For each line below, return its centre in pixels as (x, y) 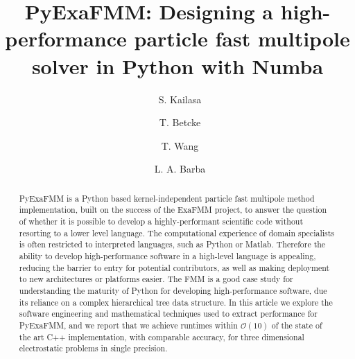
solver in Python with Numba (177, 65)
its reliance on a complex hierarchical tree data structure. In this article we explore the (176, 302)
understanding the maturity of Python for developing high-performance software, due (173, 290)
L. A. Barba (180, 169)
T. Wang (180, 145)
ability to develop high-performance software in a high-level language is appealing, (167, 255)
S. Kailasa (180, 99)
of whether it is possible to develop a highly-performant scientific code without (161, 221)
